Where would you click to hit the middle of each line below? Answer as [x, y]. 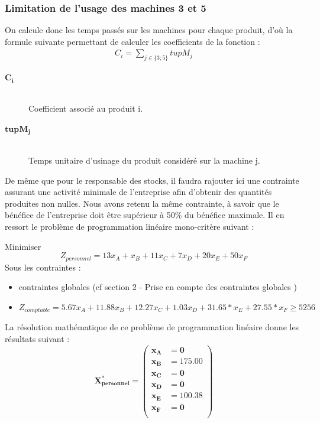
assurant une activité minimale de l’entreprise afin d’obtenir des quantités [138, 192]
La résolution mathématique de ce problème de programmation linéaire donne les [152, 327]
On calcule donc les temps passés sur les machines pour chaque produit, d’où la [149, 30]
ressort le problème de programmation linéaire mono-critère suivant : [130, 227]
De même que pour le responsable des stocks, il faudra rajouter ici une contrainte [152, 180]
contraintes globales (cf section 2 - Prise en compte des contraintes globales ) [158, 287]
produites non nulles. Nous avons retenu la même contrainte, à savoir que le [142, 203]
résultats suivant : [37, 338]
